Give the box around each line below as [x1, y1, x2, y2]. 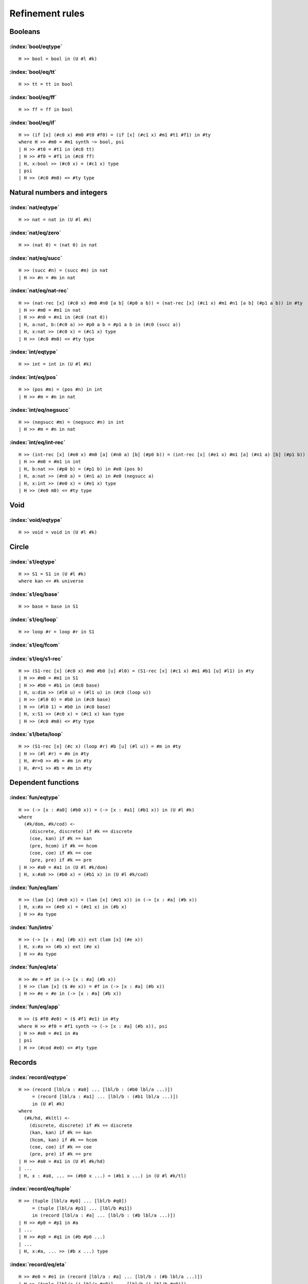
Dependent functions [9, 778, 79, 787]
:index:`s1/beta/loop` [9, 731, 64, 738]
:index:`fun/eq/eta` [9, 964, 59, 971]
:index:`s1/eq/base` [9, 591, 60, 598]
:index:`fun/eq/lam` [9, 884, 60, 891]
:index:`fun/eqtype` [9, 794, 60, 801]
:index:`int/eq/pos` [9, 374, 58, 381]
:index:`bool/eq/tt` [9, 68, 57, 75]
